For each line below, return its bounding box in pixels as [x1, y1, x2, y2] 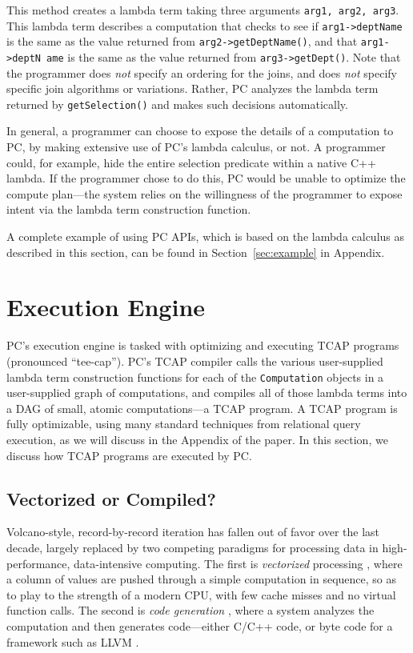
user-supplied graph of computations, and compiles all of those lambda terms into [6, 384, 407, 401]
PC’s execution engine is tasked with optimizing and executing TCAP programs [6, 337, 399, 354]
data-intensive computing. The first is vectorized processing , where [74, 555, 403, 571]
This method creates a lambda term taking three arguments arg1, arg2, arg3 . [6, 2, 399, 18]
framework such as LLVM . [6, 633, 139, 650]
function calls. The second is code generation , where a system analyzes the [6, 602, 375, 619]
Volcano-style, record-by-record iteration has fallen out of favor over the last [6, 523, 380, 540]
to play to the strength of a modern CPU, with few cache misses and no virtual [6, 586, 396, 603]
